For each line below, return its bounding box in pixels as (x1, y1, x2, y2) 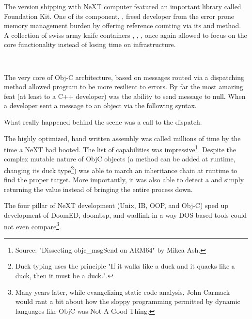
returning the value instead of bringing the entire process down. (4, 184, 193, 194)
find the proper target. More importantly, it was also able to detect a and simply (4, 175, 244, 185)
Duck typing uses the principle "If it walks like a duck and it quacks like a (15, 261, 235, 271)
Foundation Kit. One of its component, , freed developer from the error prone (4, 11, 235, 21)
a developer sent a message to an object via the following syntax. (4, 100, 197, 111)
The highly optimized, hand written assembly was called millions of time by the (4, 133, 241, 143)
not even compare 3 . (4, 220, 61, 231)
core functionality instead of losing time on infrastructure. (4, 39, 176, 49)
